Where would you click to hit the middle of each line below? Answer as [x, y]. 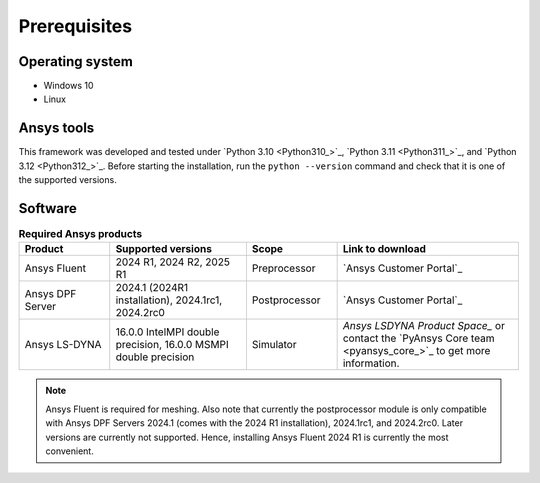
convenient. [69, 451]
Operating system [76, 61]
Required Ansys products [80, 234]
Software [47, 208]
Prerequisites [75, 26]
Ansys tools [56, 128]
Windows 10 [68, 86]
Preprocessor [283, 268]
